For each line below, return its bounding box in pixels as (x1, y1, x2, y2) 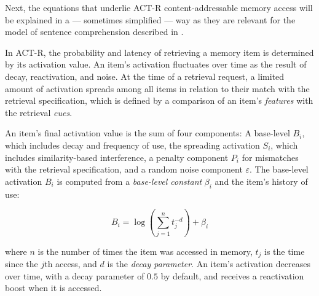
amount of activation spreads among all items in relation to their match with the (5, 82, 310, 95)
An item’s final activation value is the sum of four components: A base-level (5, 127, 290, 139)
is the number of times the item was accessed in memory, (37, 244, 253, 257)
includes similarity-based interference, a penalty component (5, 150, 229, 163)
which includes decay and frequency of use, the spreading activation (5, 138, 260, 151)
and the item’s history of (215, 174, 308, 187)
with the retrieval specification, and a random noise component (5, 163, 243, 176)
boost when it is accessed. (5, 281, 102, 294)
